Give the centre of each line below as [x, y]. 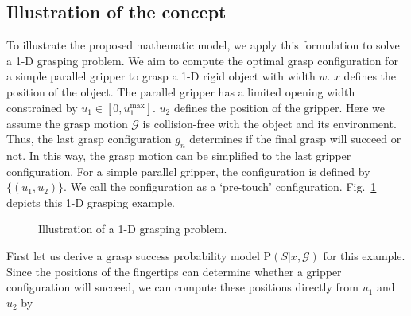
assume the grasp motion [67, 123]
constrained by [42, 107]
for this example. [364, 255]
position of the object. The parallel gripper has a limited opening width [181, 91]
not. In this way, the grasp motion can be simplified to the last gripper [179, 155]
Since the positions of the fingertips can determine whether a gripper [174, 271]
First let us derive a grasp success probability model [133, 255]
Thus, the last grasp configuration [89, 139]
